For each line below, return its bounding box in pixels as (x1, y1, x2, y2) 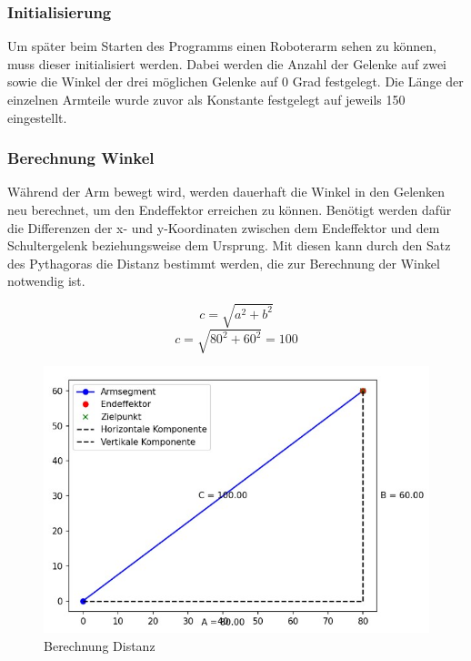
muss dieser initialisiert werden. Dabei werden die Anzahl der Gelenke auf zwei (7, 54, 446, 73)
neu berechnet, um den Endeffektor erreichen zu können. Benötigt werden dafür (7, 200, 452, 219)
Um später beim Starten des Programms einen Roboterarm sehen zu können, (7, 36, 436, 56)
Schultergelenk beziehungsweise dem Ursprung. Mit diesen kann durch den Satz (7, 236, 451, 255)
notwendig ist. (7, 271, 85, 290)
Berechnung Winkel (7, 147, 155, 169)
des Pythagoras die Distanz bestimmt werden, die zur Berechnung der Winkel (7, 253, 440, 272)
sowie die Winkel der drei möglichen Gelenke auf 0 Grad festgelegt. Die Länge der (7, 72, 464, 91)
